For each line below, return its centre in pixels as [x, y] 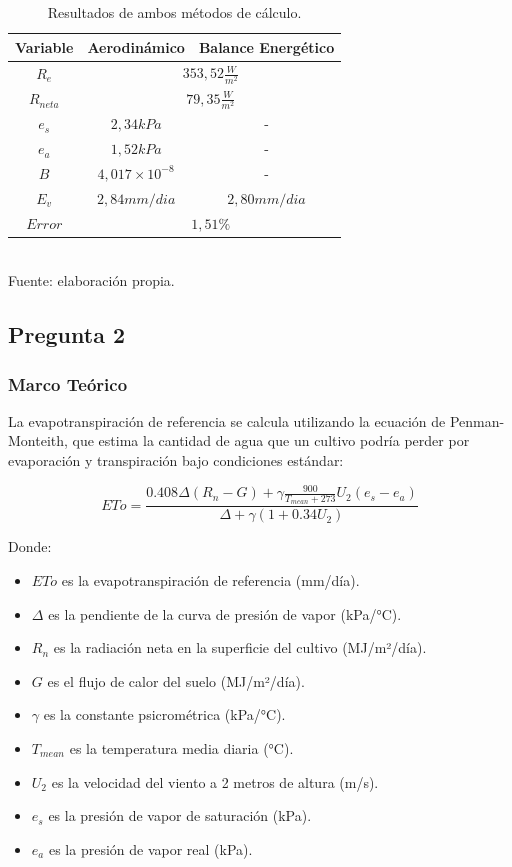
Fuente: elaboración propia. [91, 280]
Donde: [30, 546]
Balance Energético [266, 46]
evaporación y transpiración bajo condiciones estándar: [176, 460]
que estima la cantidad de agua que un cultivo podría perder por [271, 440]
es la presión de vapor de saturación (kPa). [180, 815]
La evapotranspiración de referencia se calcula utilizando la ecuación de [227, 420]
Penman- [477, 420]
